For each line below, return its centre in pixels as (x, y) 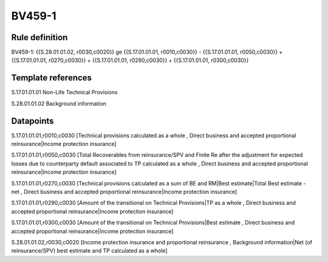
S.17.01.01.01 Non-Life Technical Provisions (64, 92)
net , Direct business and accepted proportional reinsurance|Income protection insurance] (124, 192)
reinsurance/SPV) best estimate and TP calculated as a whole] (89, 251)
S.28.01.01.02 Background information (59, 103)
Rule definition (39, 37)
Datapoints (32, 121)
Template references (52, 78)
